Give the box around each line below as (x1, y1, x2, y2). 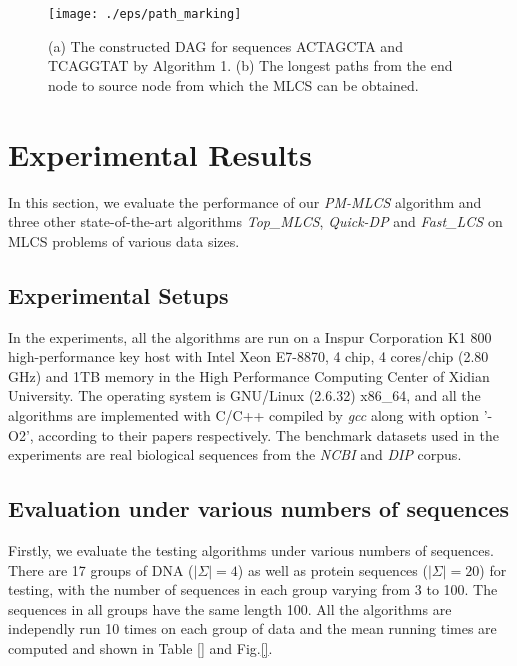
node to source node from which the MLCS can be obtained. (48, 74, 419, 95)
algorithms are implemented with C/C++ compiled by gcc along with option (8, 404, 480, 425)
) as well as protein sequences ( (237, 559, 428, 580)
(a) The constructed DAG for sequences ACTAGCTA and (48, 35, 403, 56)
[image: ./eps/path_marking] (48, 7, 242, 21)
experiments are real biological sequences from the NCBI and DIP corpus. (8, 444, 462, 465)
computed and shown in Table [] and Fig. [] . (8, 637, 273, 658)
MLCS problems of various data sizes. (8, 230, 240, 251)
